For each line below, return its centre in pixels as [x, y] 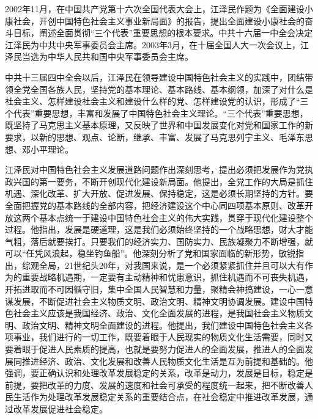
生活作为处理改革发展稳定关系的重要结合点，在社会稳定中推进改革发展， [159, 397]
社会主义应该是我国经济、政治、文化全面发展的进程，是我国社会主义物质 [159, 313]
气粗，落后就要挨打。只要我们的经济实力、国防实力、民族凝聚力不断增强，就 [159, 241]
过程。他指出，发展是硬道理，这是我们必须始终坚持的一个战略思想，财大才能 [159, 229]
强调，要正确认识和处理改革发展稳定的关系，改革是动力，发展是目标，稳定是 [159, 373]
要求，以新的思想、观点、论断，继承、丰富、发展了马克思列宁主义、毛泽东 [155, 137]
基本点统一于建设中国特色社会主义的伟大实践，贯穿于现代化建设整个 [176, 217]
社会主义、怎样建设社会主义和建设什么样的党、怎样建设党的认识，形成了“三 [157, 101]
